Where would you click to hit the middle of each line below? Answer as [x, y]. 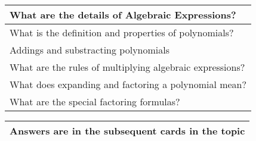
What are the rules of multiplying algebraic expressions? [127, 67]
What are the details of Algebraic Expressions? [123, 15]
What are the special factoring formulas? [95, 101]
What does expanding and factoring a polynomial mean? [128, 84]
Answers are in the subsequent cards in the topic [127, 131]
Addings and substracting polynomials [90, 50]
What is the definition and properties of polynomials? [122, 32]
